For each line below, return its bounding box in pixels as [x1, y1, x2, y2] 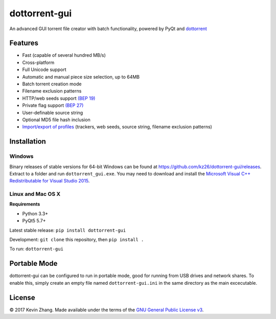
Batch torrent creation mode [22, 81, 82, 87]
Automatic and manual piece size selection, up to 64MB [22, 74, 140, 80]
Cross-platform [22, 59, 55, 65]
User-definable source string [22, 109, 83, 116]
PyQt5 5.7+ [22, 218, 46, 224]
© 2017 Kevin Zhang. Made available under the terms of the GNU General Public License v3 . [9, 307, 204, 313]
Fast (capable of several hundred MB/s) [22, 52, 106, 58]
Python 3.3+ [22, 210, 49, 217]
